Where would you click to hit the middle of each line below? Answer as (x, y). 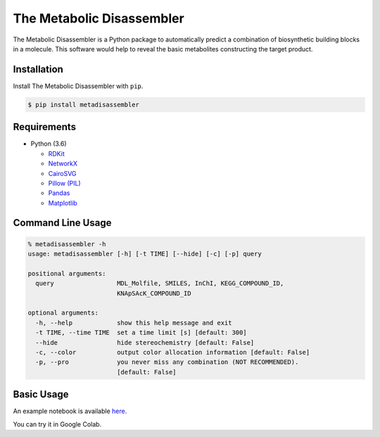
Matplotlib (63, 203)
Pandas (59, 193)
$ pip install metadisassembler (84, 104)
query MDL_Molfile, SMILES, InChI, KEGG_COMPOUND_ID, (160, 284)
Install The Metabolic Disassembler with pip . (78, 86)
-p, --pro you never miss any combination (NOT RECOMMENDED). (167, 362)
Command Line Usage (62, 223)
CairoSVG (62, 173)
